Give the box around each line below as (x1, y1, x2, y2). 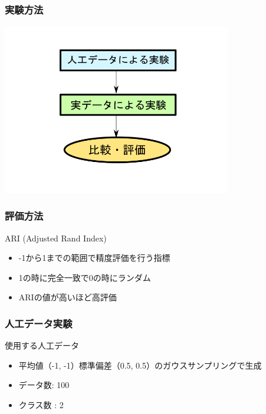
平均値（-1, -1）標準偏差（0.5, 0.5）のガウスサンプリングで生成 (18, 359, 262, 371)
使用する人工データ (5, 339, 79, 352)
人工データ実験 (5, 316, 73, 330)
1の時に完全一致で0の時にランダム (18, 271, 151, 283)
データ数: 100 (18, 379, 70, 391)
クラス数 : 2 (18, 398, 64, 410)
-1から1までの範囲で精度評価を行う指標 (18, 251, 170, 264)
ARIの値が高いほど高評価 (18, 291, 117, 303)
